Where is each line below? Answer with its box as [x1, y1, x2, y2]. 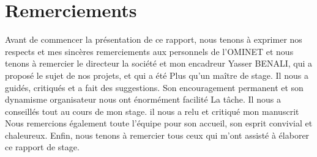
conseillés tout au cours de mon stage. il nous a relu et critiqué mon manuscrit [5, 104, 299, 117]
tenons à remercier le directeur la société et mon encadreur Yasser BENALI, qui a [5, 57, 313, 70]
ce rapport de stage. [5, 141, 80, 153]
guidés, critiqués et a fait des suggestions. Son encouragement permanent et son [5, 81, 304, 93]
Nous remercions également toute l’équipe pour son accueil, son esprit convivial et [5, 117, 313, 130]
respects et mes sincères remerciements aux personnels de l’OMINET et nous [5, 45, 294, 57]
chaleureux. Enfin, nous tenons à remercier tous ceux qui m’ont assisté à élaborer [5, 128, 310, 141]
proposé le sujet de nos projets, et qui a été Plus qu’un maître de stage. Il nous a [5, 68, 308, 81]
